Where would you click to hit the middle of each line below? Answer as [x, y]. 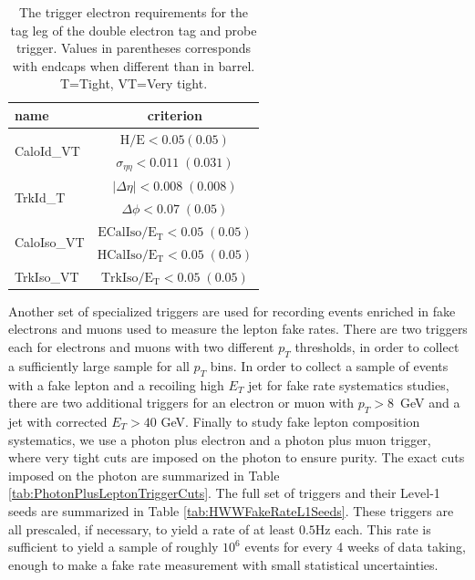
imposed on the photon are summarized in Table [144, 475]
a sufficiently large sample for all [99, 365]
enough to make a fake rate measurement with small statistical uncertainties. [223, 564]
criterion [175, 114]
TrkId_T [40, 197]
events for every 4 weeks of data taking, [355, 547]
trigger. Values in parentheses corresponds [134, 48]
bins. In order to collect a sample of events [329, 365]
